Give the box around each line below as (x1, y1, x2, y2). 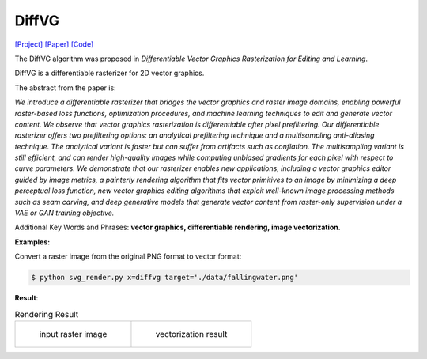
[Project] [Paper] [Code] (14, 40, 94, 49)
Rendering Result (14, 308, 79, 319)
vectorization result (155, 328, 228, 339)
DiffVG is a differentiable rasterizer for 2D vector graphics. (14, 68, 205, 78)
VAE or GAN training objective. (14, 208, 115, 217)
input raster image (39, 328, 108, 339)
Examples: (14, 237, 51, 247)
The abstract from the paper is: (14, 83, 116, 93)
